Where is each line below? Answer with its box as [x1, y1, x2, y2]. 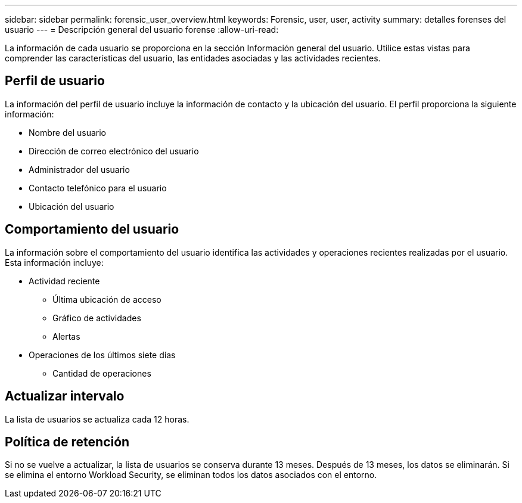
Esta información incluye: [5, 257, 104, 268]
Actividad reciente [29, 275, 100, 286]
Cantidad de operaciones [52, 368, 151, 378]
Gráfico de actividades [52, 312, 141, 323]
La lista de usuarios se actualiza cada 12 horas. [5, 414, 189, 424]
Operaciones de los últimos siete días [29, 349, 176, 360]
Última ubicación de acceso [52, 294, 161, 305]
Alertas [52, 331, 80, 341]
